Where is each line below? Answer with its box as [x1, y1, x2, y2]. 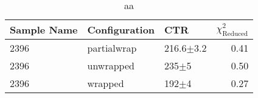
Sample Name [10, 23, 78, 37]
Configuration [87, 23, 155, 37]
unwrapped [87, 58, 134, 72]
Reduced [222, 30, 248, 37]
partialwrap [87, 41, 137, 55]
